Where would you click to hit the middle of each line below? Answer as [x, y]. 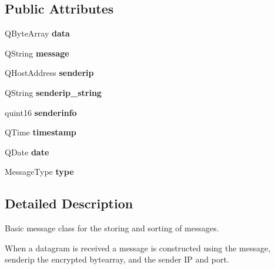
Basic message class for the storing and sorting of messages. [112, 228]
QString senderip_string [53, 92]
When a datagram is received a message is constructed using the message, [138, 248]
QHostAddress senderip [49, 73]
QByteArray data [37, 33]
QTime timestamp [41, 132]
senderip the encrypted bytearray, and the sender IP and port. [117, 259]
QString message [37, 53]
